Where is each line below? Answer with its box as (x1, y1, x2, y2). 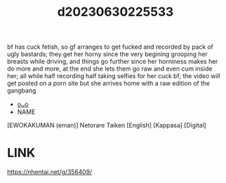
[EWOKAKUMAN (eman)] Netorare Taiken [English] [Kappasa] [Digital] (7, 121, 207, 130)
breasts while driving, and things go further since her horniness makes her (7, 58, 218, 66)
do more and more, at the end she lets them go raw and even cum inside (7, 64, 213, 73)
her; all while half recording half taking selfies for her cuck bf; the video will (7, 72, 221, 80)
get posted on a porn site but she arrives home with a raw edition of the (7, 80, 210, 88)
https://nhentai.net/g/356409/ (7, 168, 93, 176)
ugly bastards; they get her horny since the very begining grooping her (7, 50, 208, 58)
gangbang (7, 86, 36, 95)
